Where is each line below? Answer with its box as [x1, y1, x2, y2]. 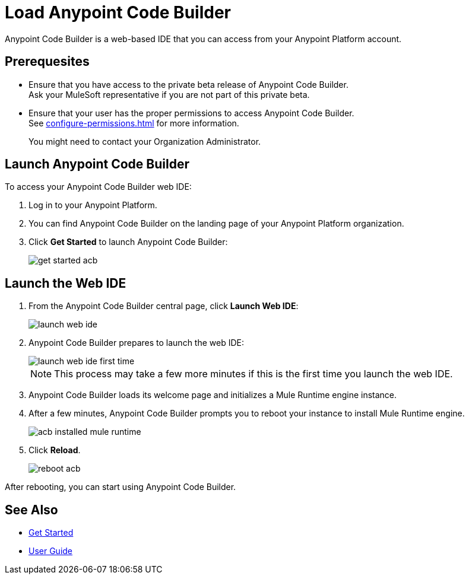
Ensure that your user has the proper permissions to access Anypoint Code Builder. [28, 107, 354, 118]
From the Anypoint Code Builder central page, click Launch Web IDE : [28, 301, 299, 311]
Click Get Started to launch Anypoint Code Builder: [28, 237, 228, 247]
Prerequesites [5, 54, 90, 69]
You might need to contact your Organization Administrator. [28, 136, 261, 147]
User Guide [28, 546, 73, 556]
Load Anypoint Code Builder [5, 2, 231, 23]
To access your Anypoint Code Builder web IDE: [5, 182, 192, 192]
